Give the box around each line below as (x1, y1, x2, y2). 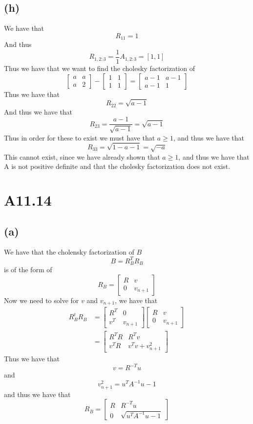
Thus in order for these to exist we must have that (4, 132, 155, 142)
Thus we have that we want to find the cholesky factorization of (4, 63, 195, 73)
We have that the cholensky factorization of (4, 246, 134, 257)
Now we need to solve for (4, 295, 79, 305)
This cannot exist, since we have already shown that (4, 151, 160, 162)
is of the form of (4, 264, 52, 275)
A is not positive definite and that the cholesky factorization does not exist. (4, 161, 231, 171)
